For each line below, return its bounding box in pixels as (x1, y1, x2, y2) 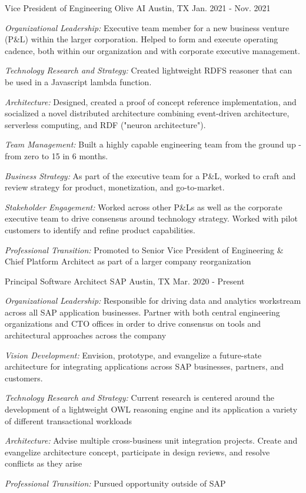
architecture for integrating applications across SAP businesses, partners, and (5, 360, 284, 373)
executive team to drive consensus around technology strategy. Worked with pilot (5, 212, 298, 224)
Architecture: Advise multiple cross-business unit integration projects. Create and (5, 434, 298, 447)
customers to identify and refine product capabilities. (5, 223, 195, 236)
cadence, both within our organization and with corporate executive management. (5, 44, 300, 56)
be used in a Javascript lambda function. (5, 75, 152, 88)
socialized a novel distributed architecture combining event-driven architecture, (5, 107, 290, 119)
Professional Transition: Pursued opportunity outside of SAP (5, 477, 226, 489)
